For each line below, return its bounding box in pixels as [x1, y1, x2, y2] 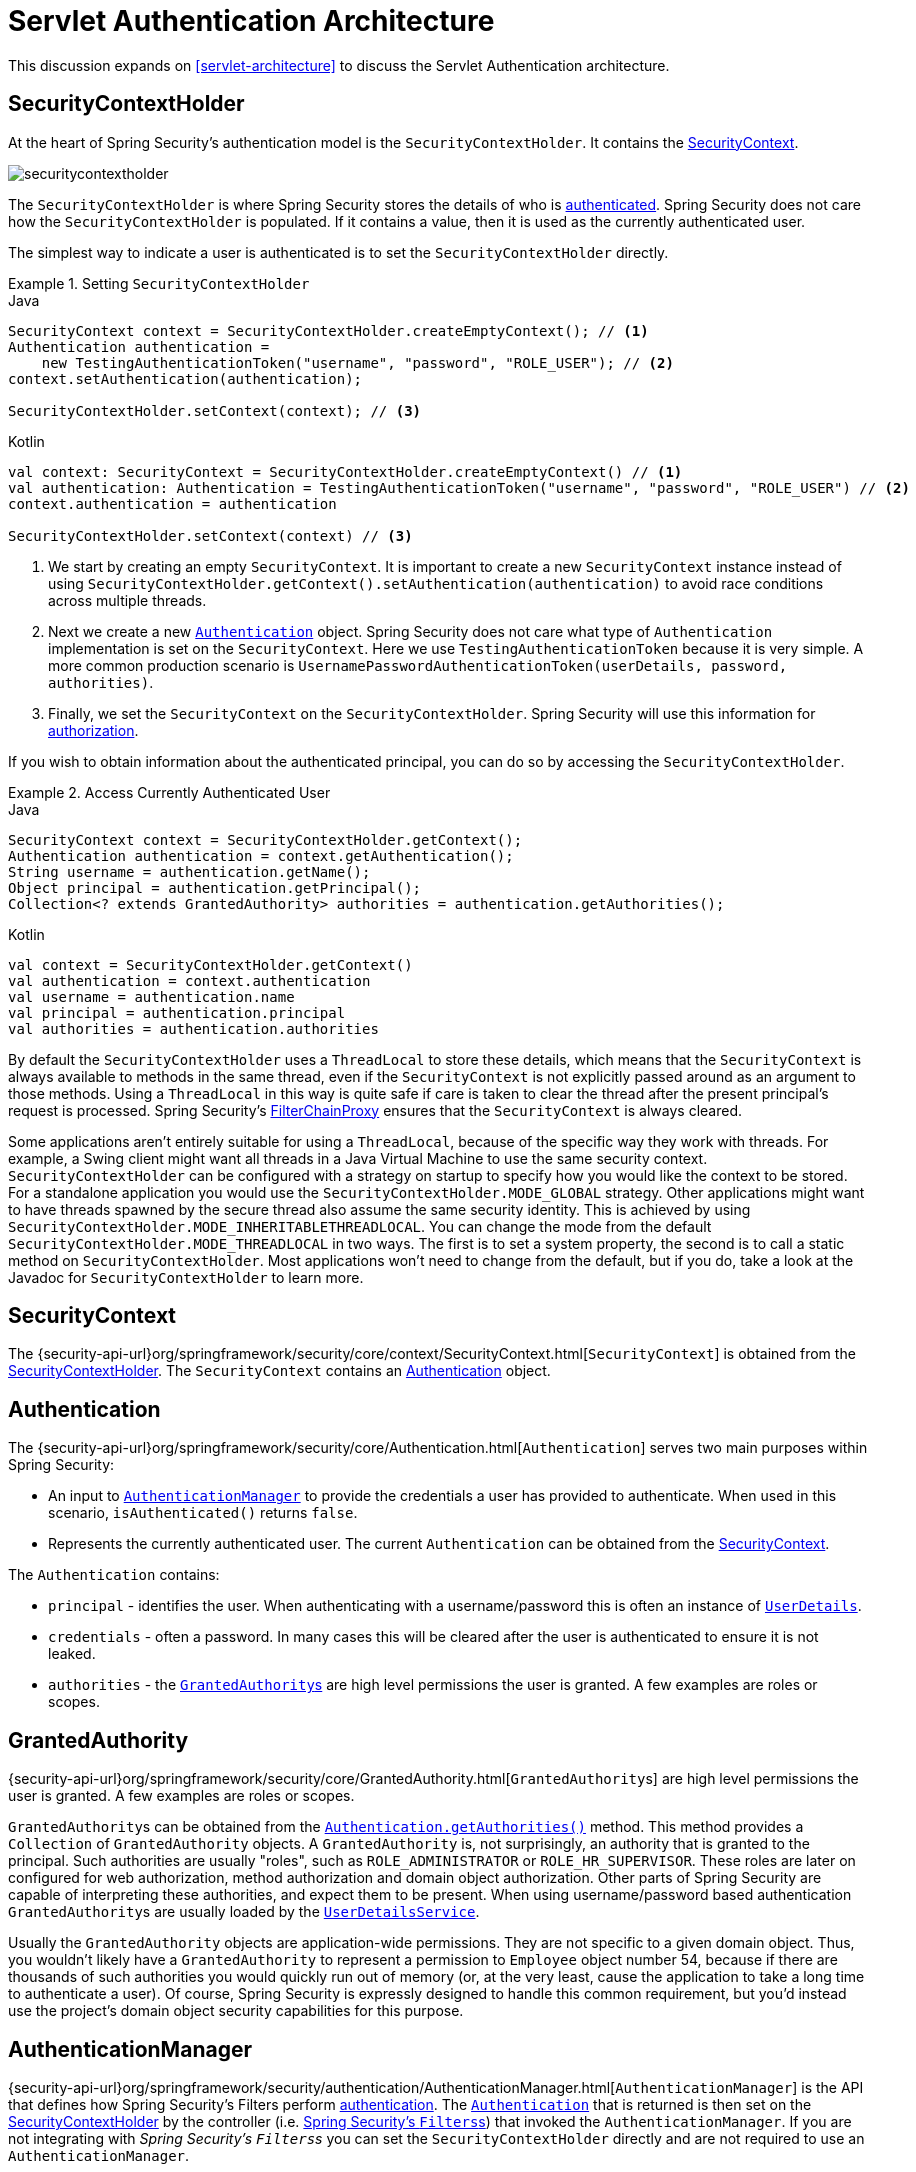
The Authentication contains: [8, 1566, 220, 1584]
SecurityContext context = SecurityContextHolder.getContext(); [8, 831, 523, 848]
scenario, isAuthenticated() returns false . [48, 1504, 358, 1522]
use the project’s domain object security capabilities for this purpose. [8, 2002, 464, 2020]
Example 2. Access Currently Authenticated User [8, 783, 331, 801]
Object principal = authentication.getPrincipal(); [8, 879, 422, 896]
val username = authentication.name [8, 988, 295, 1005]
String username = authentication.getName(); [8, 863, 371, 880]
